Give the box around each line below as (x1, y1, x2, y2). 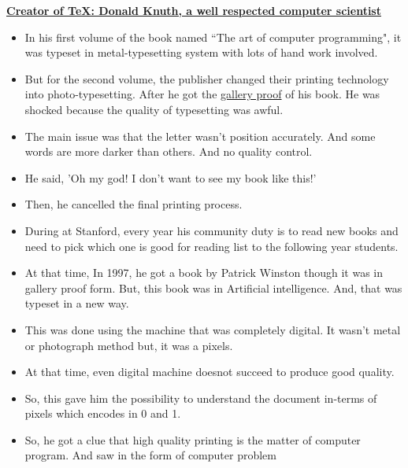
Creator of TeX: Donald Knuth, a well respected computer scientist (6, 2, 381, 18)
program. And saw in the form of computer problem (24, 447, 276, 463)
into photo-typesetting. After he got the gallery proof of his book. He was (24, 86, 380, 102)
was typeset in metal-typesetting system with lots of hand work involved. (24, 44, 378, 61)
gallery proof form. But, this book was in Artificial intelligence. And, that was (24, 279, 402, 296)
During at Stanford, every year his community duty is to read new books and (24, 222, 399, 238)
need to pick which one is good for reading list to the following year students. (24, 238, 399, 254)
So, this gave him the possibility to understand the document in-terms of (24, 389, 377, 406)
